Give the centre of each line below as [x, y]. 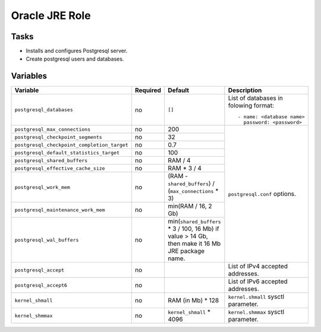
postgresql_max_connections [53, 129]
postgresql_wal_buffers [47, 240]
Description [245, 90]
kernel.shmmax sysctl [256, 312]
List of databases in [256, 98]
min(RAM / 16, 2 [190, 206]
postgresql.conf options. [262, 194]
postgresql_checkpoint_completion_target [71, 145]
